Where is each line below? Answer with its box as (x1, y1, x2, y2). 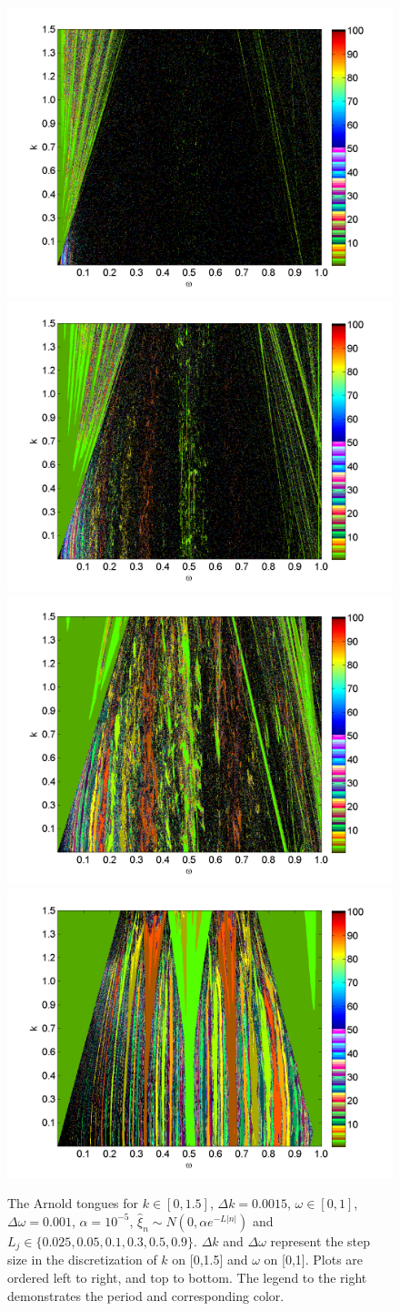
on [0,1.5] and (172, 1250, 248, 1269)
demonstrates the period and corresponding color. (7, 1286, 285, 1305)
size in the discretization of (7, 1250, 157, 1269)
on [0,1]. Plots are (264, 1250, 364, 1269)
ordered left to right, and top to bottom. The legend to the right (7, 1268, 367, 1287)
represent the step (270, 1231, 371, 1250)
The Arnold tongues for (7, 1194, 139, 1213)
